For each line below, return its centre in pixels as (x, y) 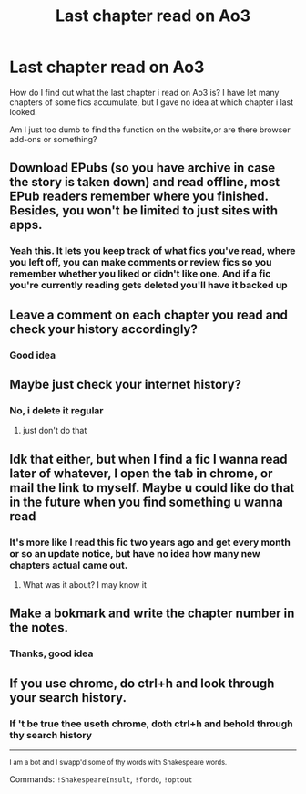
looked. (24, 111)
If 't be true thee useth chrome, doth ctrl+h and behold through (151, 724)
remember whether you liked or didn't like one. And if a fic (140, 274)
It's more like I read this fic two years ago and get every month (150, 542)
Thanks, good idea (51, 653)
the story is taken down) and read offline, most (145, 182)
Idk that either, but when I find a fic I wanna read (148, 459)
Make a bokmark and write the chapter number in (152, 614)
